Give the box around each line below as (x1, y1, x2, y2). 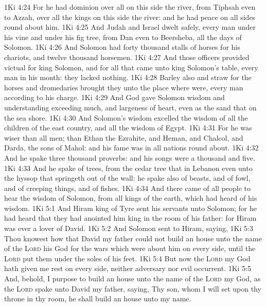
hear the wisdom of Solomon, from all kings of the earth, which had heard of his (4, 193, 257, 203)
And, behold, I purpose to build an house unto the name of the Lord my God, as (4, 273, 261, 284)
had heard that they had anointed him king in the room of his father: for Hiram (4, 213, 257, 223)
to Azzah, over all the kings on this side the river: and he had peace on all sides (4, 11, 256, 22)
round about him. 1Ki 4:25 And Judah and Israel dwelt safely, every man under (4, 22, 256, 32)
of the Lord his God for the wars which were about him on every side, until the (4, 243, 256, 254)
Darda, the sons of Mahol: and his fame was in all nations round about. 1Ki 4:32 (4, 142, 259, 153)
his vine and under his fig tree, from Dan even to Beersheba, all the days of (4, 31, 242, 42)
